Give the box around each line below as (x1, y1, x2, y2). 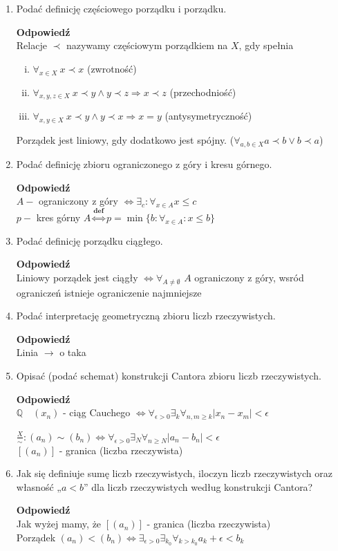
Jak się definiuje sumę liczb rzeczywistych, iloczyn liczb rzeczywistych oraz (16, 466, 332, 480)
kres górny (36, 209, 81, 224)
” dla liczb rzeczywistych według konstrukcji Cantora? (84, 479, 313, 494)
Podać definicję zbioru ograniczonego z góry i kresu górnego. (16, 156, 272, 171)
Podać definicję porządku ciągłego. (16, 233, 163, 248)
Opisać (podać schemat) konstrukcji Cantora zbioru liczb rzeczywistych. (16, 368, 321, 382)
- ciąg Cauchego (62, 405, 131, 420)
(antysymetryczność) (165, 109, 252, 123)
